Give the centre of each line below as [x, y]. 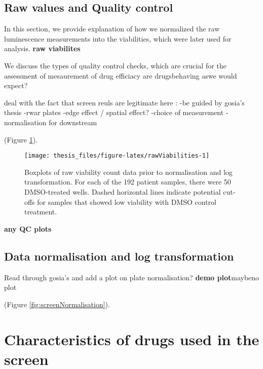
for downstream [73, 122]
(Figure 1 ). [21, 139]
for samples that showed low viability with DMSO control [127, 201]
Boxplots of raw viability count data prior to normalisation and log [128, 172]
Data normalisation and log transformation [119, 256]
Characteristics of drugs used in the [132, 339]
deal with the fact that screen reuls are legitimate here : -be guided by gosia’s [124, 102]
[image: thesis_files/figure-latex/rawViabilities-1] [117, 156]
